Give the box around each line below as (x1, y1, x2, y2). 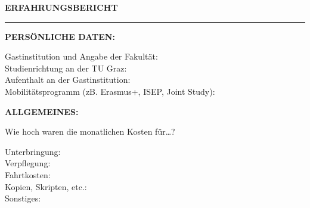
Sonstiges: (5, 192, 41, 204)
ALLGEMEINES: (5, 105, 79, 117)
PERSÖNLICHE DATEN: (5, 30, 115, 42)
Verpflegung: (5, 157, 51, 169)
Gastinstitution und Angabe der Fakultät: (5, 50, 158, 63)
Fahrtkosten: (5, 168, 51, 181)
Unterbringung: (5, 145, 61, 157)
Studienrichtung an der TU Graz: (5, 61, 127, 74)
